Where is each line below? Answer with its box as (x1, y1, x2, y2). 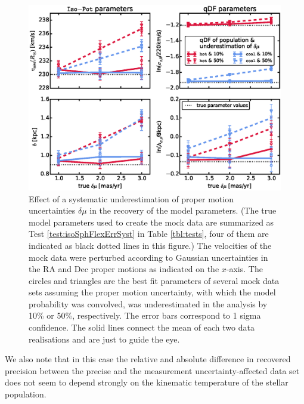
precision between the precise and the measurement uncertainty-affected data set (5, 364, 300, 377)
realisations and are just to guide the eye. (29, 332, 180, 345)
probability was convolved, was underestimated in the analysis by (29, 297, 268, 310)
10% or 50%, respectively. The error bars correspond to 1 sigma (29, 309, 261, 322)
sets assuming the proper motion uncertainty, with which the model (29, 286, 276, 298)
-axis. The (226, 263, 263, 275)
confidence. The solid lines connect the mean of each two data (29, 321, 255, 334)
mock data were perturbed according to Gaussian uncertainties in (29, 251, 268, 263)
